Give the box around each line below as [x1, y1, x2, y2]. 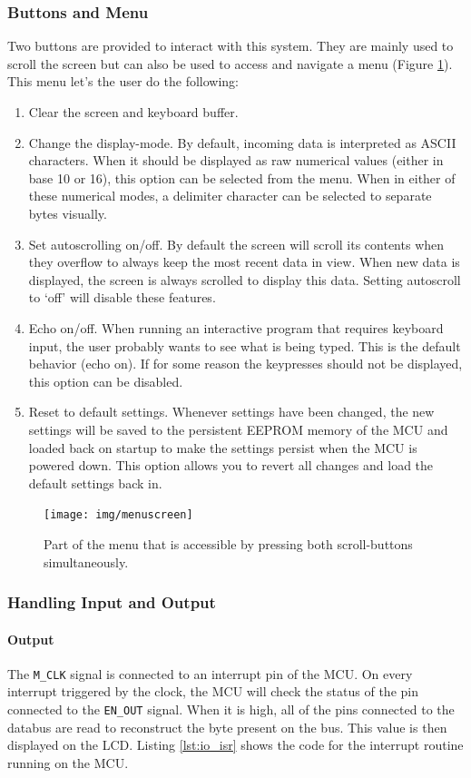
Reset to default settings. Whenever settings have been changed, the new [28, 402, 435, 421]
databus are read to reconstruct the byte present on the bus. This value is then [7, 717, 447, 736]
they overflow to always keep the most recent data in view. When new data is [28, 252, 460, 271]
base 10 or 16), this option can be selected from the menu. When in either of [28, 168, 456, 187]
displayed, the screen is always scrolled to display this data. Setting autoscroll [28, 270, 461, 289]
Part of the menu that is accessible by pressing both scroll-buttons [44, 534, 413, 553]
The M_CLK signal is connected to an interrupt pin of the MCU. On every [7, 664, 413, 683]
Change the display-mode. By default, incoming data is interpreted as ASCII [28, 133, 456, 152]
